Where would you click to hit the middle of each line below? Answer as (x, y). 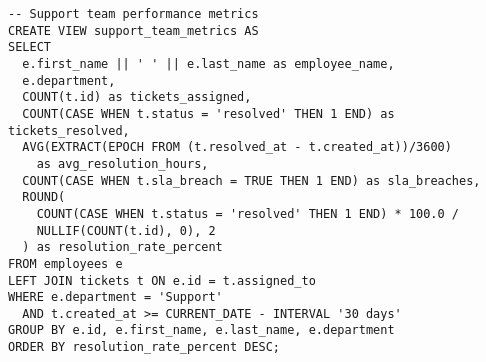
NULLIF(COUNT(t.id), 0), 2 (126, 230)
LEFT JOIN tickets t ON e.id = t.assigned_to (162, 280)
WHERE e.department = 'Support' (115, 297)
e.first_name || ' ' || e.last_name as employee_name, (208, 63)
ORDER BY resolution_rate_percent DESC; (144, 347)
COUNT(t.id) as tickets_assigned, (137, 97)
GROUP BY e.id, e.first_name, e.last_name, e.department (201, 330)
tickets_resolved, (69, 130)
